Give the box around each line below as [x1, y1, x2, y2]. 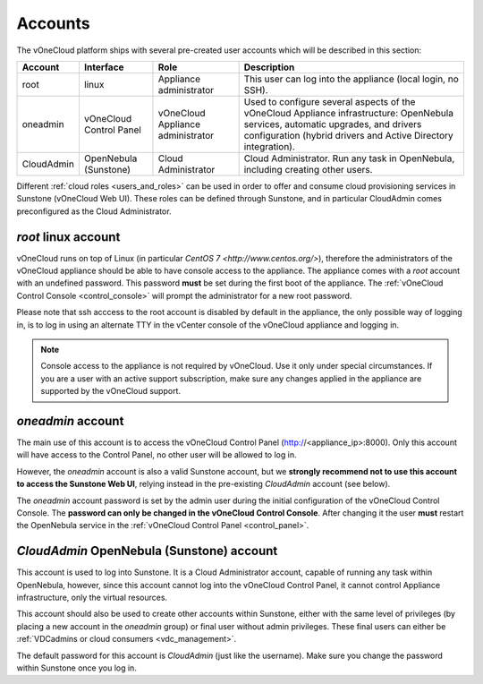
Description [243, 61, 295, 73]
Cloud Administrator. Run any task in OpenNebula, [243, 152, 455, 165]
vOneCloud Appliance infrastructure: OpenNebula [243, 107, 453, 119]
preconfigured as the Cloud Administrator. [16, 206, 172, 217]
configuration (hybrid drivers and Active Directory [243, 129, 453, 141]
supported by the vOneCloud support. [40, 386, 181, 397]
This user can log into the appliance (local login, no [243, 73, 460, 85]
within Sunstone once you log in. [16, 663, 138, 673]
